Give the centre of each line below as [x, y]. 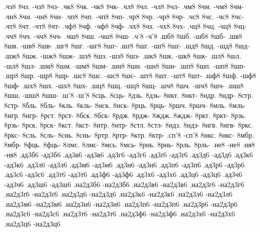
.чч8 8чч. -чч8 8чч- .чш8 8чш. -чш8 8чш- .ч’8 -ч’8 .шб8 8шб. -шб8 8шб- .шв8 [123, 36]
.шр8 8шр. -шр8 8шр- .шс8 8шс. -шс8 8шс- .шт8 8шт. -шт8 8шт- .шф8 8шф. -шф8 [130, 75]
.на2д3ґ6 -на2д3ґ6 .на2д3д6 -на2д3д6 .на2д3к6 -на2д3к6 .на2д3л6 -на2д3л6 [118, 194]
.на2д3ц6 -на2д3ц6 [32, 224]
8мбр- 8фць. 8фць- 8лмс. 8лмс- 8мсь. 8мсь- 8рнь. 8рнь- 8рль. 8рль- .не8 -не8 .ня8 [129, 144]
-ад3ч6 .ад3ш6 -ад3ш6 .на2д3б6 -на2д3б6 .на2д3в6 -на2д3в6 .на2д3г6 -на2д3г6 [124, 184]
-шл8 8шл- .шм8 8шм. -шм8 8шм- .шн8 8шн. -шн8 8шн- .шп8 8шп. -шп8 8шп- [125, 65]
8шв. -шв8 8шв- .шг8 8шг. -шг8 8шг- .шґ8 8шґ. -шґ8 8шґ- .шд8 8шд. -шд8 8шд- [127, 46]
